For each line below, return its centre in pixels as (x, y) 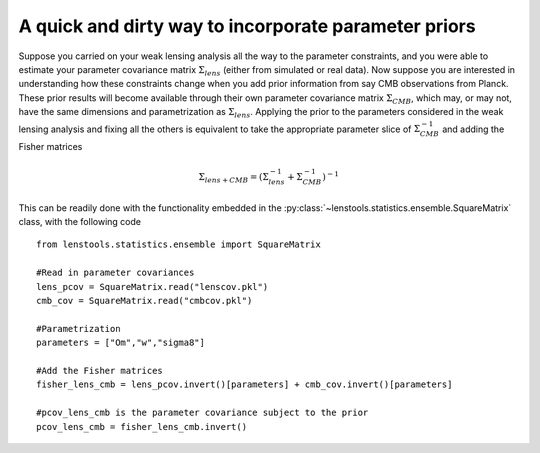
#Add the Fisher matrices (100, 370)
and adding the (473, 129)
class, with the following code (80, 222)
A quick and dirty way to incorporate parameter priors (247, 26)
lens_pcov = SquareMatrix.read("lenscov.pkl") (152, 286)
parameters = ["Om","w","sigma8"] (120, 343)
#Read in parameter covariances (115, 273)
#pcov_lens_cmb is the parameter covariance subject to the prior (202, 413)
